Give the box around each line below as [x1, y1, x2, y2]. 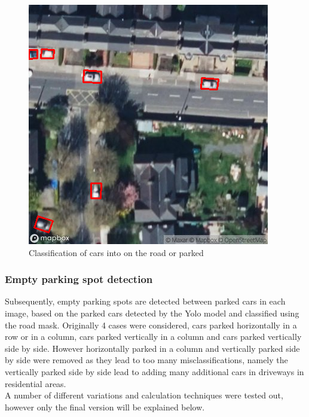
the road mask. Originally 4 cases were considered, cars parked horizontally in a [5, 318, 297, 331]
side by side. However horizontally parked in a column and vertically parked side [5, 342, 300, 354]
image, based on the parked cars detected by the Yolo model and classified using [5, 307, 299, 319]
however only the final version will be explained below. [5, 400, 205, 413]
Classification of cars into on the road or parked [29, 246, 204, 258]
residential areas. [5, 377, 66, 389]
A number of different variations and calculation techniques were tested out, [5, 389, 283, 401]
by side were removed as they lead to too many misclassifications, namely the [5, 354, 288, 366]
